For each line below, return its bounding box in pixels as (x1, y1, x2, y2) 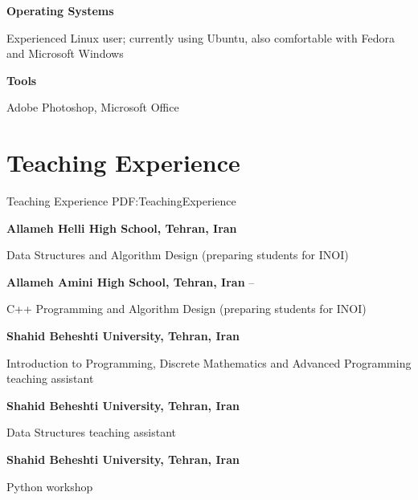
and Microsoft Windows (6, 45, 124, 62)
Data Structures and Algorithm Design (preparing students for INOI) (6, 246, 349, 263)
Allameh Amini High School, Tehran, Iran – (6, 273, 255, 290)
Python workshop (6, 478, 93, 494)
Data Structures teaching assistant (6, 424, 176, 441)
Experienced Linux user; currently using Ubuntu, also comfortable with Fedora (6, 29, 395, 46)
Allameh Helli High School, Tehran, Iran (6, 219, 237, 236)
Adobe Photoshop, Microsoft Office (6, 99, 179, 116)
